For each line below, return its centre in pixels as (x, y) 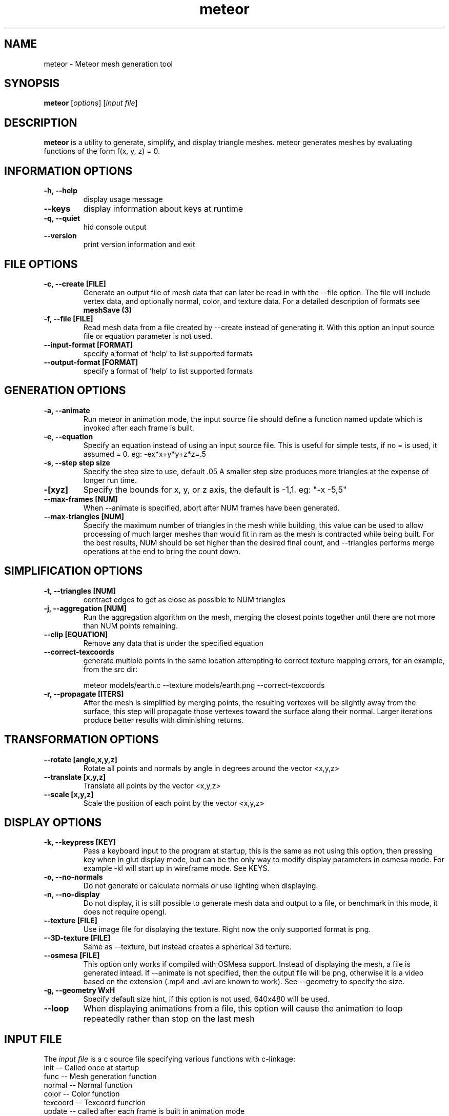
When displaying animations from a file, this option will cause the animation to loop (243, 1009)
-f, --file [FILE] (68, 318)
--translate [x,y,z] (75, 777)
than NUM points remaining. (130, 625)
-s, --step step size (77, 462)
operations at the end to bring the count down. (162, 551)
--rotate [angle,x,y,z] (80, 759)
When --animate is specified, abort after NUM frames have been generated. (211, 508)
